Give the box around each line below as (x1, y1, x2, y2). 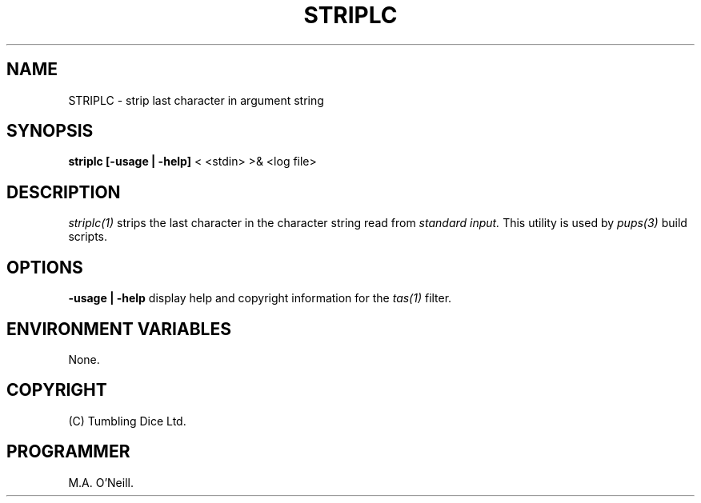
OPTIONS (6, 257, 83, 277)
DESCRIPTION (6, 182, 121, 202)
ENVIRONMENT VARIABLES (6, 318, 231, 339)
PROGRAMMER (6, 441, 130, 462)
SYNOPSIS (6, 121, 94, 142)
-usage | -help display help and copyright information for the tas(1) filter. (68, 291, 452, 305)
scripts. (68, 230, 108, 244)
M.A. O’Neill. (68, 475, 134, 489)
